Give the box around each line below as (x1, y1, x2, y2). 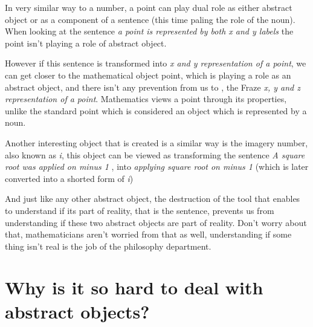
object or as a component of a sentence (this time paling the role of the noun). (5, 13, 295, 25)
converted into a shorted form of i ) (5, 172, 134, 184)
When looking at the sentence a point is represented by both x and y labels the (5, 25, 294, 37)
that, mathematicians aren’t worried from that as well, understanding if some (5, 228, 292, 241)
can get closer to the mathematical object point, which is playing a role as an (5, 68, 291, 81)
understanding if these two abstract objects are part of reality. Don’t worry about (5, 216, 307, 228)
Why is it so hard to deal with (5, 275, 263, 300)
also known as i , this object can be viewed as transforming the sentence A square (5, 148, 305, 161)
